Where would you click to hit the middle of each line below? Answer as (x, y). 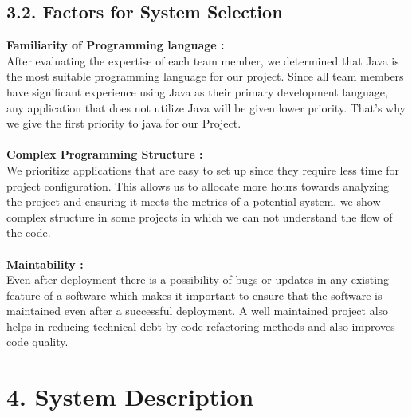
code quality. (37, 342)
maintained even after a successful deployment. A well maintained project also (198, 311)
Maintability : (45, 264)
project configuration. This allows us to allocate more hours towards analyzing (198, 185)
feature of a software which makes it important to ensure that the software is (194, 295)
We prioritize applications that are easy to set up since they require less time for (203, 169)
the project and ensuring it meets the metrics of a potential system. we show (194, 201)
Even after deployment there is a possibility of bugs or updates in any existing (198, 279)
